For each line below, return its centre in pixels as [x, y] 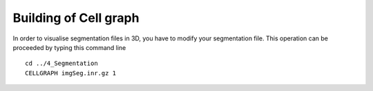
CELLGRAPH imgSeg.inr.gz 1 [71, 73]
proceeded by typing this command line [69, 47]
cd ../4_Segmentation [61, 64]
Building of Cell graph [76, 18]
